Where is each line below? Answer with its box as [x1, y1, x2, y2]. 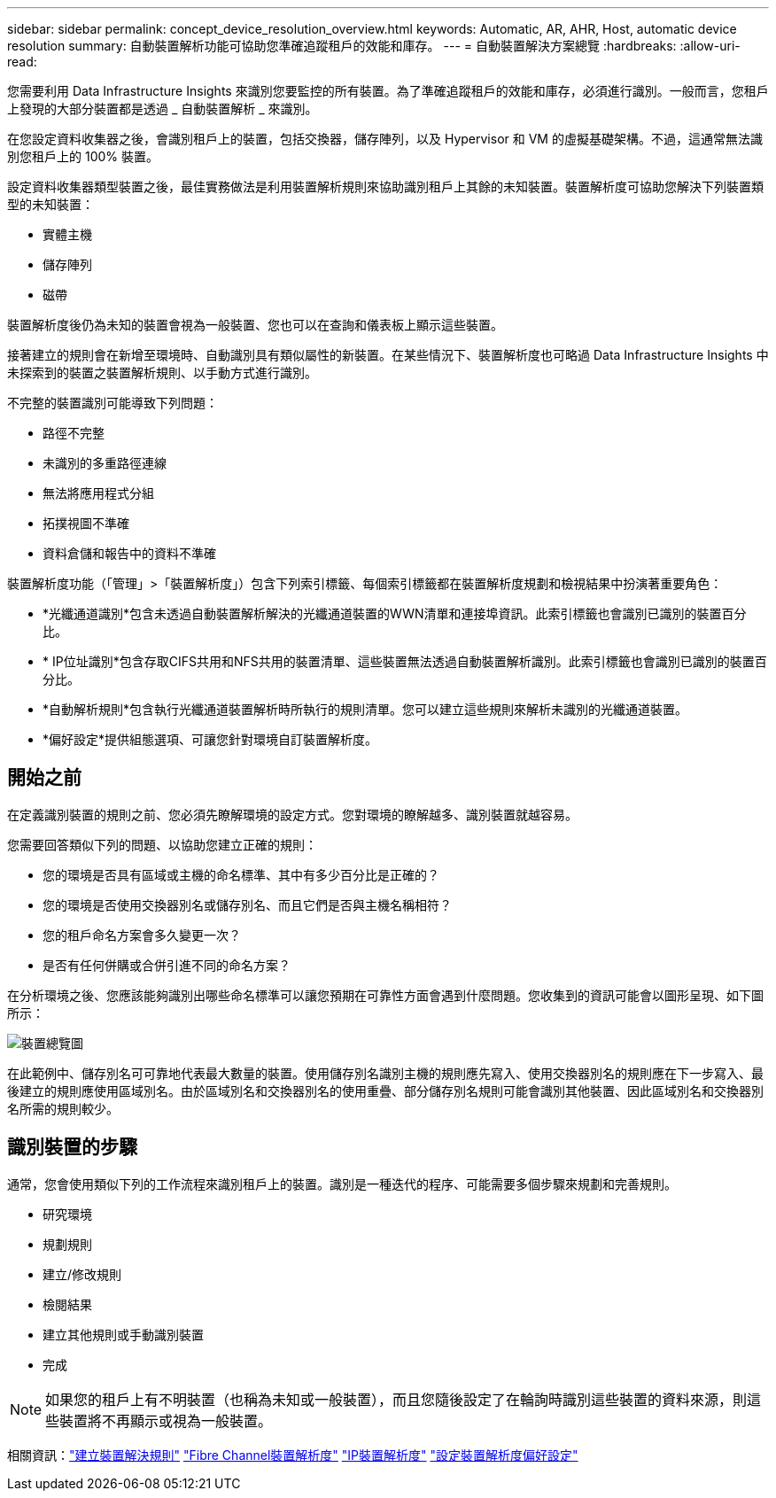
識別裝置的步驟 [7, 1136, 137, 1159]
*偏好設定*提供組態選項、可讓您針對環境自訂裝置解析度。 [43, 732, 378, 747]
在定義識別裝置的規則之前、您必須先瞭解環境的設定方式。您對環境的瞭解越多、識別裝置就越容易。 [7, 806, 578, 822]
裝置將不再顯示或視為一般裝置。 [59, 1411, 273, 1430]
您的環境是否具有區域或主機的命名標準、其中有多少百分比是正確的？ [43, 866, 439, 882]
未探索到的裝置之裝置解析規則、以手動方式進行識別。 [7, 365, 317, 380]
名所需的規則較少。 [7, 1100, 119, 1116]
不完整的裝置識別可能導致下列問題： [7, 395, 218, 410]
